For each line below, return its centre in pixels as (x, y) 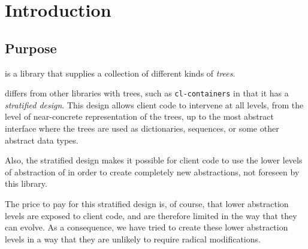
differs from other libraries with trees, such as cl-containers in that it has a (147, 93)
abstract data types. (42, 140)
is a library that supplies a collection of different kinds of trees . (120, 73)
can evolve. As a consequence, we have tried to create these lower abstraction (147, 227)
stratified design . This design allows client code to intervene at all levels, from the (154, 104)
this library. (26, 183)
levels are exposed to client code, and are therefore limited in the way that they (151, 215)
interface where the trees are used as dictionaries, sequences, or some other (142, 128)
